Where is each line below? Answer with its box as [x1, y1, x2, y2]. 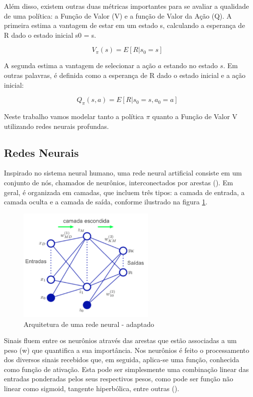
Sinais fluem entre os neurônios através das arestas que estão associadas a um [4, 335, 237, 346]
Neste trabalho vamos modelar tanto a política [4, 111, 144, 121]
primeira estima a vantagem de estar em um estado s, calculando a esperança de [4, 20, 245, 30]
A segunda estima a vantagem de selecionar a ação [4, 60, 156, 71]
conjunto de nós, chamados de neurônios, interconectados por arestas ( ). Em [4, 177, 233, 187]
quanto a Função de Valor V [152, 111, 237, 121]
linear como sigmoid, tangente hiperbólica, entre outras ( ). [4, 383, 179, 394]
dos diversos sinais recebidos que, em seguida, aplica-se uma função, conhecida [4, 354, 239, 365]
